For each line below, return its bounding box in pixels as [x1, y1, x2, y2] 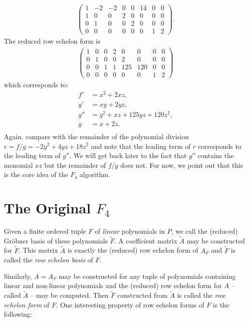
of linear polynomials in [95, 226, 165, 236]
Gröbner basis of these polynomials [4, 235, 108, 245]
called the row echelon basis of [4, 255, 93, 265]
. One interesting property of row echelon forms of [56, 299, 205, 309]
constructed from [117, 290, 168, 300]
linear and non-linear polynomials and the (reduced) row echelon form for [4, 280, 222, 290]
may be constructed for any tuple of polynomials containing [59, 271, 236, 281]
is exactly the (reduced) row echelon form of [67, 245, 198, 255]
